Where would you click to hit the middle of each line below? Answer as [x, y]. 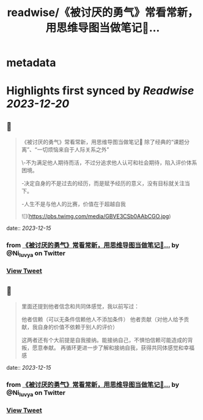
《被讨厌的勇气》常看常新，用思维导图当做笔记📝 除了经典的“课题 [103, 142]
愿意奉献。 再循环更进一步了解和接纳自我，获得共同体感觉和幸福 [113, 348]
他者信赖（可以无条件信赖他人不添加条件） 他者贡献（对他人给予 [102, 319]
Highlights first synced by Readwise [100, 91]
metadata [31, 63]
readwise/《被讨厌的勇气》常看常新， [103, 13]
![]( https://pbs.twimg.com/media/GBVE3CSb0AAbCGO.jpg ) [96, 216]
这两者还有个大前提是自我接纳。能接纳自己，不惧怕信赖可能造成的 [104, 340]
